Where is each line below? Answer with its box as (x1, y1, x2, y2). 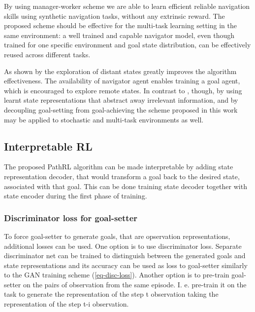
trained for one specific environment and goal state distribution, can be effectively (4, 39, 251, 50)
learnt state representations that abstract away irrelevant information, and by (4, 95, 238, 105)
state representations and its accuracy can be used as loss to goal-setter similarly (4, 260, 248, 270)
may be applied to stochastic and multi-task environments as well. (4, 114, 204, 124)
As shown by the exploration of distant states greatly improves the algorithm (4, 66, 237, 76)
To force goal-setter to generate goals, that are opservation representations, (4, 231, 230, 241)
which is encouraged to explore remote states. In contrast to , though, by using (4, 85, 242, 95)
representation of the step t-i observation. (4, 299, 129, 309)
